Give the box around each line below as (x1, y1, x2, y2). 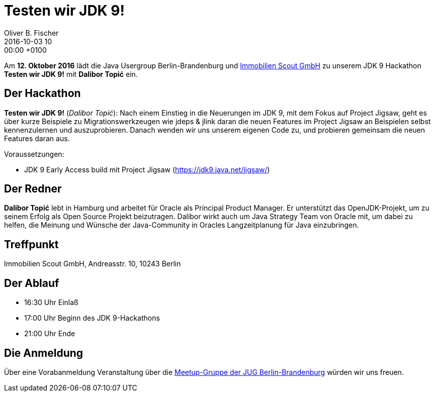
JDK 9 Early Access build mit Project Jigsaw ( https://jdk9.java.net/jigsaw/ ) (24, 165, 270, 174)
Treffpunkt (4, 238, 59, 251)
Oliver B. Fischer (4, 28, 59, 37)
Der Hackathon (4, 87, 81, 100)
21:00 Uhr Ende (24, 329, 75, 338)
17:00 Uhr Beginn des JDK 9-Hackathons (24, 314, 160, 323)
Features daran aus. (4, 134, 70, 143)
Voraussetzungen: (4, 149, 64, 158)
